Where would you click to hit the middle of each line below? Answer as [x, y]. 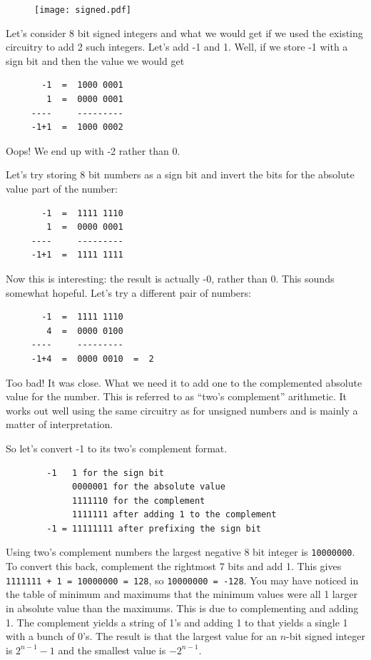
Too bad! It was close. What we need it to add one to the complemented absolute [184, 382]
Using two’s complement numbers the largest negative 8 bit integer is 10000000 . [181, 552]
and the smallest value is [112, 650]
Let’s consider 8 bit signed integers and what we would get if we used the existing [184, 32]
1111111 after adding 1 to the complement [174, 515]
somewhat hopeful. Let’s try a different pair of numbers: [128, 292]
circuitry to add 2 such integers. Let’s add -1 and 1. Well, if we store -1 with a [177, 47]
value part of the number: [62, 188]
